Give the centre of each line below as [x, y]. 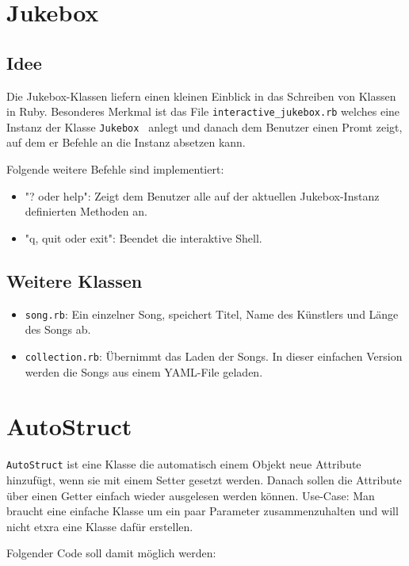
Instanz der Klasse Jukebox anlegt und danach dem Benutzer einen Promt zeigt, [204, 126]
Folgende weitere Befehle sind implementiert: [115, 169]
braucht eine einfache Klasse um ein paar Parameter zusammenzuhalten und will [203, 511]
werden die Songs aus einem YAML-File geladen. [144, 371]
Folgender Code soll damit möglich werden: [111, 553]
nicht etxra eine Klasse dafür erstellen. [100, 526]
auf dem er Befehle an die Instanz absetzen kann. [126, 142]
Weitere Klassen [75, 280]
